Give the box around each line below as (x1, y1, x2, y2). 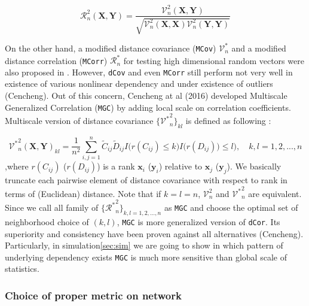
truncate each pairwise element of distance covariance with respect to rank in (5, 173, 287, 186)
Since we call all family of (5, 201, 99, 214)
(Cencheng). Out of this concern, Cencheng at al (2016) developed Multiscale (5, 89, 287, 102)
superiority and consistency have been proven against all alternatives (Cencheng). (5, 227, 304, 240)
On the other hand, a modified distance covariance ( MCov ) (5, 41, 216, 54)
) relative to (158, 160, 203, 172)
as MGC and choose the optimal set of (164, 201, 298, 214)
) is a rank (97, 160, 135, 172)
